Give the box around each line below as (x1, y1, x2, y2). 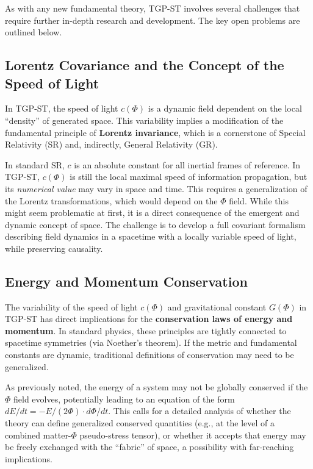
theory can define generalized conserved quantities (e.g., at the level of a (5, 417, 275, 429)
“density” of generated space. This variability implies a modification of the (5, 113, 284, 126)
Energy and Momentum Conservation (5, 271, 248, 290)
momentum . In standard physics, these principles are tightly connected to (5, 324, 287, 337)
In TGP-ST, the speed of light (5, 102, 118, 115)
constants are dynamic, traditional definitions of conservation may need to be (5, 348, 294, 361)
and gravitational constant (167, 300, 267, 313)
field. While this (229, 194, 289, 207)
